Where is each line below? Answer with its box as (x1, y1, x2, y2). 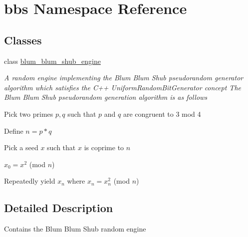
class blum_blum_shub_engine (4, 55, 101, 66)
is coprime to (84, 142, 124, 153)
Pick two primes (4, 108, 53, 119)
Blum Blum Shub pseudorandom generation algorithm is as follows (4, 92, 208, 102)
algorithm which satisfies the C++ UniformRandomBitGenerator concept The (4, 82, 241, 92)
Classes (4, 32, 42, 47)
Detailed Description (4, 200, 113, 216)
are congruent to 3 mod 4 (123, 108, 201, 119)
